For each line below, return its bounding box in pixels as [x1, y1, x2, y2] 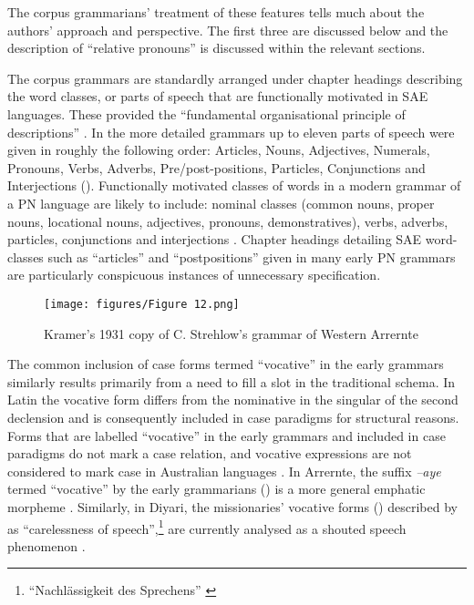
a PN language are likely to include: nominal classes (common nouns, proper [7, 193, 435, 212]
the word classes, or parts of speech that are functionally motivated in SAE [7, 87, 428, 106]
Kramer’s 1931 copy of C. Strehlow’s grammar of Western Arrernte [44, 323, 418, 343]
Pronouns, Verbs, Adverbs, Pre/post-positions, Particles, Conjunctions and [7, 158, 426, 177]
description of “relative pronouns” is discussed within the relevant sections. [7, 38, 426, 57]
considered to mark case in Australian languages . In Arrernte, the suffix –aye [7, 461, 441, 480]
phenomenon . [7, 536, 86, 555]
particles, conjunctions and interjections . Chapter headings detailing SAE [7, 230, 422, 249]
